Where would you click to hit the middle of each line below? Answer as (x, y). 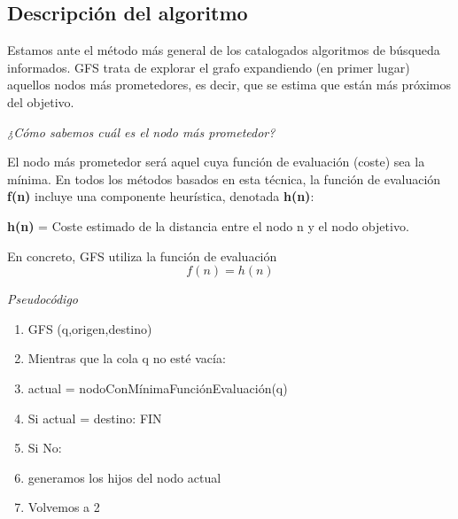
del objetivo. (41, 101)
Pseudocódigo (43, 299)
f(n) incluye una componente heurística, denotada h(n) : (161, 196)
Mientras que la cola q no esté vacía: (127, 358)
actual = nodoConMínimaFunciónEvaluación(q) (158, 387)
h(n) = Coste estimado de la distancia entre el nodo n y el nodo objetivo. (208, 225)
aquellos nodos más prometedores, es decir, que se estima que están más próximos (229, 85)
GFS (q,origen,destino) (90, 328)
